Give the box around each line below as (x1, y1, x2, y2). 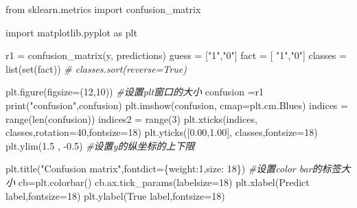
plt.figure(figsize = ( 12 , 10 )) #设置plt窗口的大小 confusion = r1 (5, 84, 264, 99)
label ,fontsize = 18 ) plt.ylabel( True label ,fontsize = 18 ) (5, 188, 225, 203)
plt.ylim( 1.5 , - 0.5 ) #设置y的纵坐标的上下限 (5, 138, 195, 152)
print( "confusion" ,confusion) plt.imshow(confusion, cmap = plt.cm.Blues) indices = (5, 97, 348, 112)
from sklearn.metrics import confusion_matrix (5, 2, 201, 16)
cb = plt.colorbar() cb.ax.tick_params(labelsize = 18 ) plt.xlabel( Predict (18, 174, 310, 189)
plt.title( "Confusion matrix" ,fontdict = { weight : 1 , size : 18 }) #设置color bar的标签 (5, 161, 341, 176)
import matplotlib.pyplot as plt (5, 25, 137, 39)
